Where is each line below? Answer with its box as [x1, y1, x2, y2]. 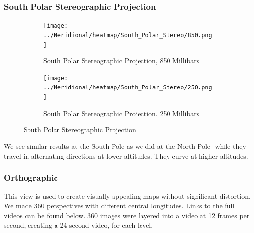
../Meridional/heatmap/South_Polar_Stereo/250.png [43, 84, 212, 91]
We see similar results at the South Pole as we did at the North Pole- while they [4, 141, 246, 151]
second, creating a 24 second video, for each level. [4, 220, 153, 230]
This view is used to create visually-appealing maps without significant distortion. [4, 191, 251, 201]
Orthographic [4, 172, 58, 184]
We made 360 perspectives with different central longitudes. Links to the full [4, 200, 235, 210]
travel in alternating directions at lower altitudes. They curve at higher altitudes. [4, 150, 248, 161]
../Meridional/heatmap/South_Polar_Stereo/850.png [43, 31, 212, 39]
